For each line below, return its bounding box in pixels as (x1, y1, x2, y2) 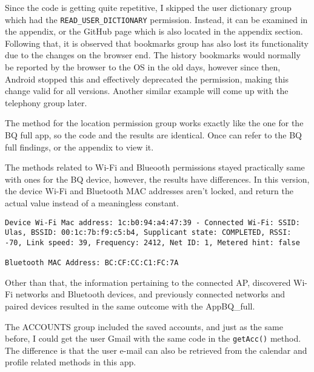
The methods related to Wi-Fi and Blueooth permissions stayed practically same (5, 161, 305, 174)
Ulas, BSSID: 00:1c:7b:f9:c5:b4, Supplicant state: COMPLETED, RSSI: (5, 228, 292, 237)
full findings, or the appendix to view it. (5, 140, 154, 153)
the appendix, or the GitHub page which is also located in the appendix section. (5, 25, 303, 38)
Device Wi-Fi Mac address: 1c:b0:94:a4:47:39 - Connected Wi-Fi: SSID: (5, 218, 300, 227)
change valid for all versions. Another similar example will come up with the (5, 84, 289, 97)
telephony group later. (5, 96, 87, 109)
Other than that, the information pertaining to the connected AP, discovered (5, 276, 291, 288)
